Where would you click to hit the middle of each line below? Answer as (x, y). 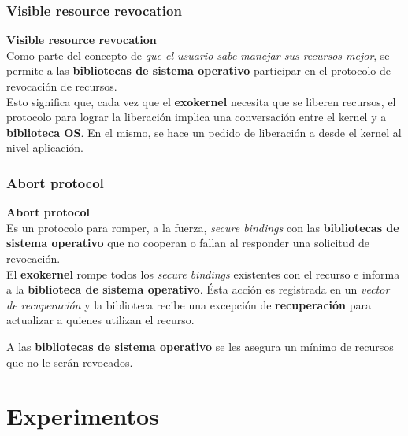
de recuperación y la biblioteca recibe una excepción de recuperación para (189, 304)
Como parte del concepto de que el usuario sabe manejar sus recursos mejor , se (198, 55)
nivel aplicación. (45, 148)
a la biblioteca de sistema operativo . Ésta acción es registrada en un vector (198, 289)
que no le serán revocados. (70, 362)
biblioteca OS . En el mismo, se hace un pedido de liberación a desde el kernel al (204, 132)
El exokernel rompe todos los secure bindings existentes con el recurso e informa (203, 273)
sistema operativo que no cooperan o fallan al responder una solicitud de (188, 243)
